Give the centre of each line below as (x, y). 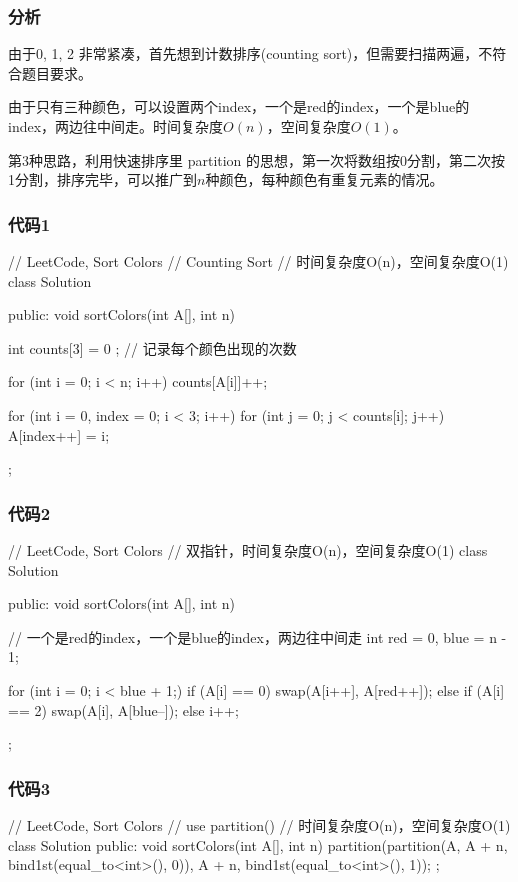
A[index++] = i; (59, 434)
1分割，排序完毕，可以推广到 (102, 179)
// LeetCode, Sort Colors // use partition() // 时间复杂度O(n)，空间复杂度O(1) (259, 824)
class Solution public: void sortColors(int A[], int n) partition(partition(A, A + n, (258, 844)
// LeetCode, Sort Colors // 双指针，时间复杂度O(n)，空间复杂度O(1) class (248, 549)
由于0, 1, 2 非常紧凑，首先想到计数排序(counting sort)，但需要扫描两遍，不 (250, 53)
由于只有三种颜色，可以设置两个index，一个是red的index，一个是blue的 (239, 106)
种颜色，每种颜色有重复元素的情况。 (324, 179)
